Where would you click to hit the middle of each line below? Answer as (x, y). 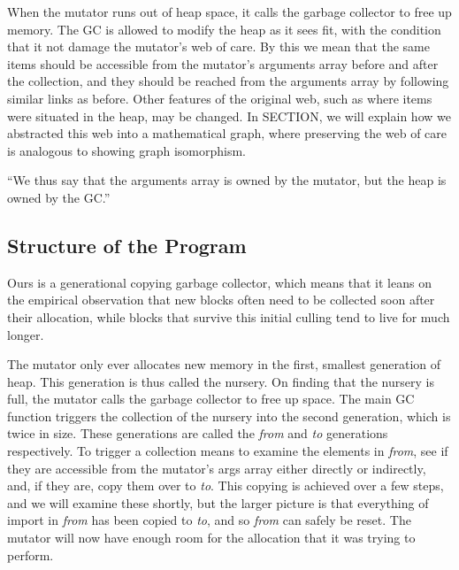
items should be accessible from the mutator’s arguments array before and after (223, 63)
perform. (31, 555)
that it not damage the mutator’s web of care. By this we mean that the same (218, 46)
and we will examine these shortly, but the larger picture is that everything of (218, 502)
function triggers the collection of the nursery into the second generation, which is (229, 416)
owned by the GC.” (59, 197)
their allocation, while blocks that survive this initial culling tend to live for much (229, 316)
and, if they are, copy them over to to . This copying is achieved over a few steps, (226, 485)
